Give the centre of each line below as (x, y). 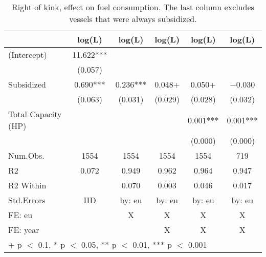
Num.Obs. (26, 155)
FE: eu (20, 215)
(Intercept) (28, 55)
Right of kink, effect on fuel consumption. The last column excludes (133, 7)
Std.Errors (27, 200)
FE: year (24, 230)
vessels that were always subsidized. (133, 19)
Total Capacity (35, 114)
